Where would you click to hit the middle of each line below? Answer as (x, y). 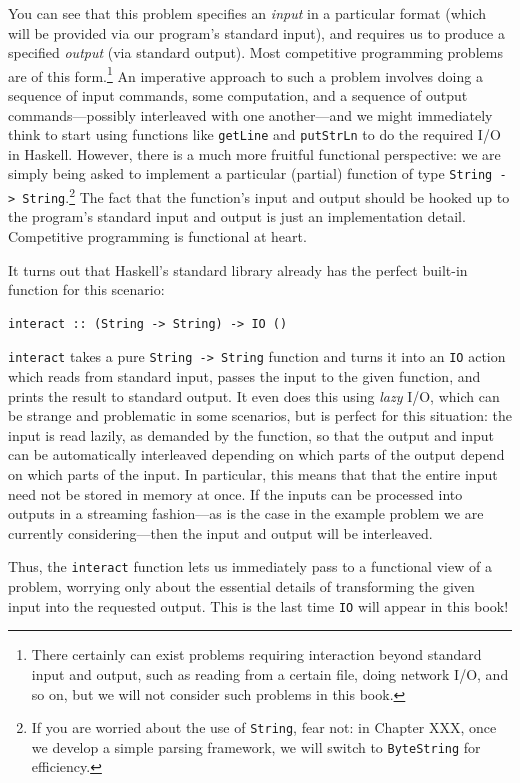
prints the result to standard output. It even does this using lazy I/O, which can (254, 395)
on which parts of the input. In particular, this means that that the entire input (253, 474)
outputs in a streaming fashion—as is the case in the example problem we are (246, 513)
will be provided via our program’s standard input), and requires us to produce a (256, 32)
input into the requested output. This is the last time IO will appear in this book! (258, 605)
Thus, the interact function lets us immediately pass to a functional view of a (250, 566)
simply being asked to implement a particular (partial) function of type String (250, 173)
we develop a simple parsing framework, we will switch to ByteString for (256, 746)
